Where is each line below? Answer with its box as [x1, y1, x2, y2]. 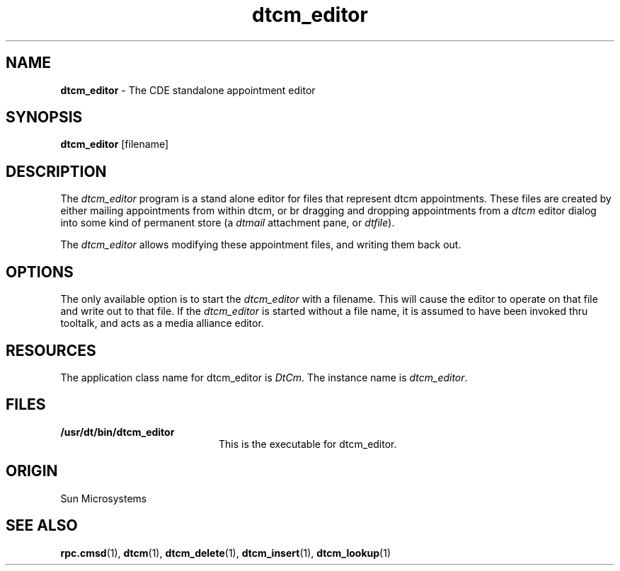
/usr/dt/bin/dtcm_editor [60, 425, 175, 438]
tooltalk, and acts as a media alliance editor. [60, 317, 264, 330]
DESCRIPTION [6, 162, 107, 180]
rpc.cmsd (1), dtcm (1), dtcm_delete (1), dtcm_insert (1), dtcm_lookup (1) [60, 546, 391, 559]
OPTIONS [6, 263, 74, 281]
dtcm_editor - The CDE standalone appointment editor [60, 83, 316, 96]
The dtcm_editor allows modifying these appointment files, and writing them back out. [60, 238, 461, 251]
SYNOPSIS [6, 108, 83, 127]
